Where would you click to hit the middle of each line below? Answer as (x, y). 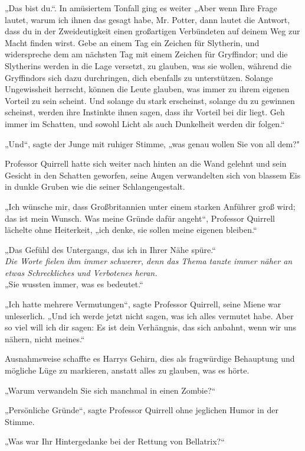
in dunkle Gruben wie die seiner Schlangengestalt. (95, 186)
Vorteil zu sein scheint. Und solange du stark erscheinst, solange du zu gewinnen (150, 100)
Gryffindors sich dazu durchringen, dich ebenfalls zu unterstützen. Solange (139, 77)
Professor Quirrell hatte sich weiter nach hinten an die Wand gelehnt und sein (146, 163)
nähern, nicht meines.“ (45, 338)
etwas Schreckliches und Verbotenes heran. (81, 272)
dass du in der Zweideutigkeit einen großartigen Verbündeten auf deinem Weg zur (152, 31)
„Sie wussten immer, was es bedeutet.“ (74, 284)
